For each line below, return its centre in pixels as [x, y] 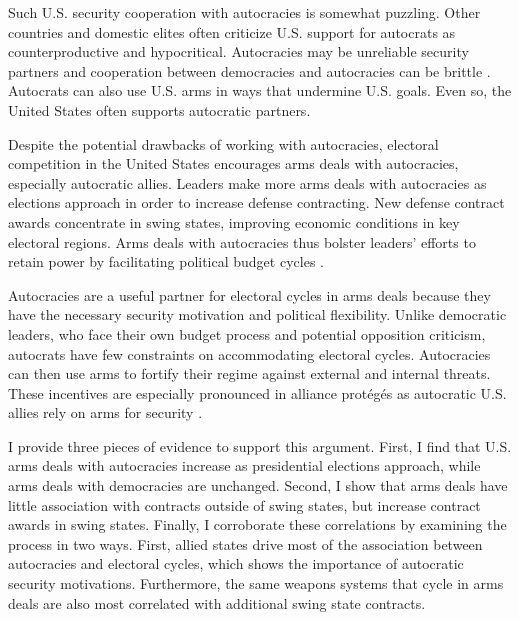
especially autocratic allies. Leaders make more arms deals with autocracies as [247, 182]
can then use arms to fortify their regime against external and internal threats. [249, 373]
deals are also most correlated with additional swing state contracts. [217, 602]
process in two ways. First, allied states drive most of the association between [245, 543]
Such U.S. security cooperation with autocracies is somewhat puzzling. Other [244, 12]
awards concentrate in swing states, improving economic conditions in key [234, 221]
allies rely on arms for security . [105, 412]
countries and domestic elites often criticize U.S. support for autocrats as [232, 31]
